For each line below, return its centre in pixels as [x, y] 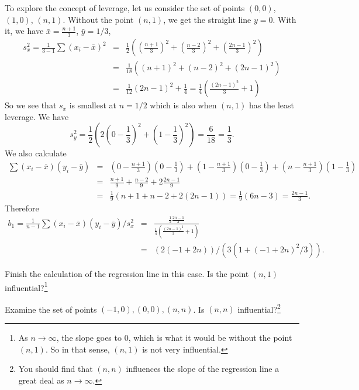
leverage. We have [37, 116]
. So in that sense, [77, 349]
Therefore [22, 208]
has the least [272, 105]
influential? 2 [259, 308]
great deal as [41, 380]
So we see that [31, 105]
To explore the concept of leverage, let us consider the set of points [125, 8]
